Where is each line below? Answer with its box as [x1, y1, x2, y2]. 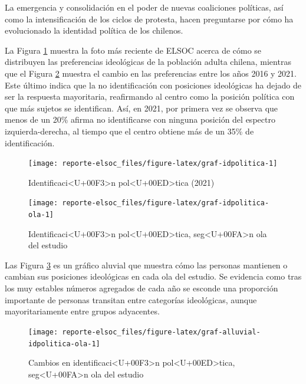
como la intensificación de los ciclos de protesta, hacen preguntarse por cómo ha [5, 12, 294, 25]
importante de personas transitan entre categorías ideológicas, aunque [5, 293, 257, 306]
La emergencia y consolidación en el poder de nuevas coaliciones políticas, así [5, 1, 284, 13]
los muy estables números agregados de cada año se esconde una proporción [5, 282, 278, 294]
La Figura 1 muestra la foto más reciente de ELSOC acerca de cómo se [5, 44, 262, 56]
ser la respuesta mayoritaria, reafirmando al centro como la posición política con [5, 90, 295, 103]
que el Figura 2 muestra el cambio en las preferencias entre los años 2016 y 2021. [5, 67, 297, 79]
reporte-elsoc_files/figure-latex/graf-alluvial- [62, 327, 261, 336]
